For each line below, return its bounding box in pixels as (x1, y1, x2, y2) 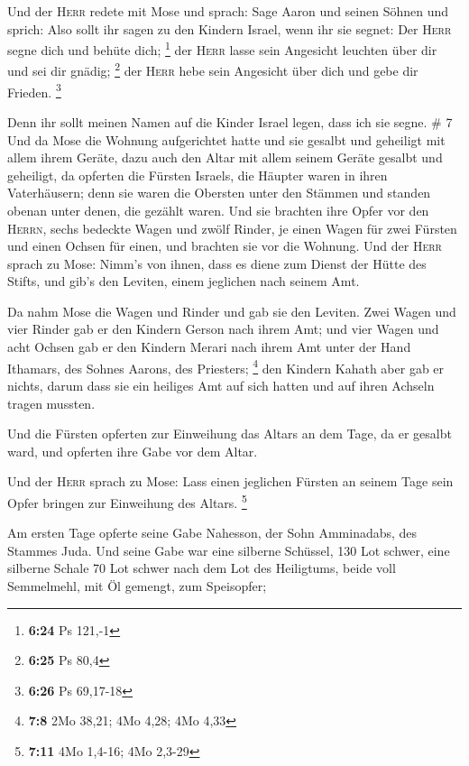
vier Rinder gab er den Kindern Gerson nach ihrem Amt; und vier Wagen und (7, 319, 439, 338)
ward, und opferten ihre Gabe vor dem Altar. (7, 441, 258, 460)
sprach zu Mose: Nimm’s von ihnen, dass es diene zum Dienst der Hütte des (7, 254, 427, 272)
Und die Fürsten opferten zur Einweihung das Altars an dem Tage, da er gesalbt (7, 424, 452, 443)
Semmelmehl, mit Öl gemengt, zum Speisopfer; (7, 576, 267, 595)
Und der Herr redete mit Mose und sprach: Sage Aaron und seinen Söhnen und (7, 2, 449, 20)
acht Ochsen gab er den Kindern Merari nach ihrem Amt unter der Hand (7, 337, 411, 356)
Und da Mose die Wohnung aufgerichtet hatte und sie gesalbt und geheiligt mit (7, 130, 446, 149)
